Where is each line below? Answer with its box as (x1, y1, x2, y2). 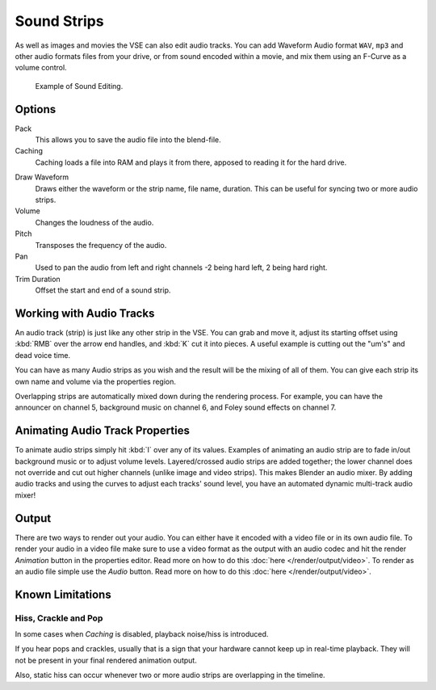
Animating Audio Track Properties (15, 424, 190, 438)
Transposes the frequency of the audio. (35, 240, 167, 250)
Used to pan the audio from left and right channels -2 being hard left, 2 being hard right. (35, 263, 328, 272)
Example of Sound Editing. (35, 81, 124, 90)
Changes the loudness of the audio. (35, 217, 154, 227)
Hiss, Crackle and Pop (15, 612, 103, 624)
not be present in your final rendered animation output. (15, 655, 197, 665)
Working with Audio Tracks (15, 306, 155, 320)
